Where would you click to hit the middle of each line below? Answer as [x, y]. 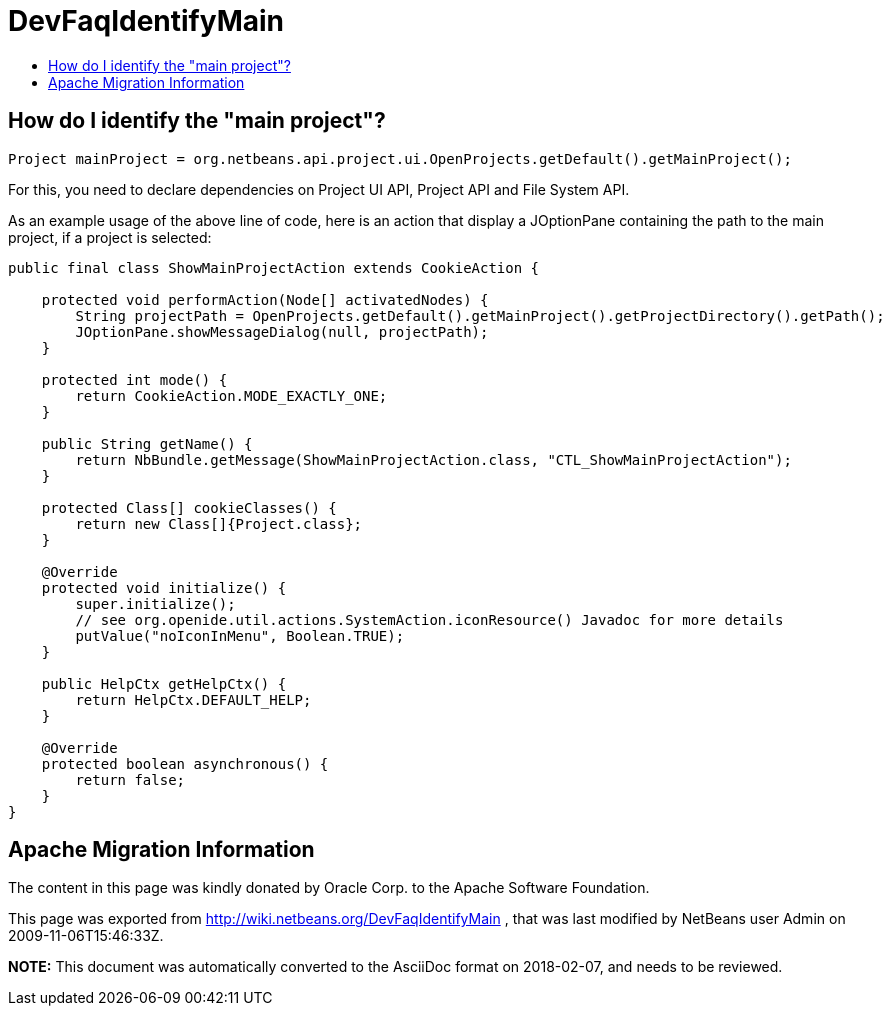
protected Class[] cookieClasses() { [189, 507]
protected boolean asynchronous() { [185, 763]
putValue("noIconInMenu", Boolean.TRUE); [240, 635]
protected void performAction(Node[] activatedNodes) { [265, 299]
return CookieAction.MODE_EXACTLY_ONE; [231, 395]
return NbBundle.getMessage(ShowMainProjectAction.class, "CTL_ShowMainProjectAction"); [433, 459]
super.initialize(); [155, 603]
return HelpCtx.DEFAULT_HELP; [193, 699]
